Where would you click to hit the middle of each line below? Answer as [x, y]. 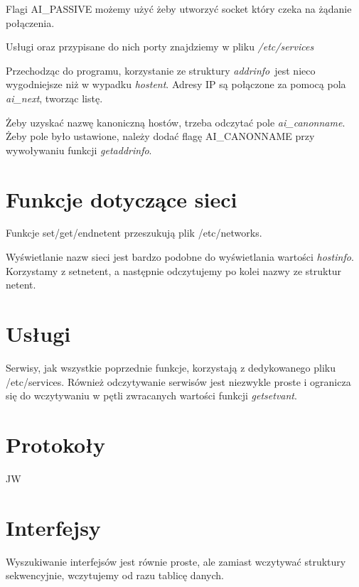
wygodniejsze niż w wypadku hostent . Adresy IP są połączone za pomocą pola [176, 84]
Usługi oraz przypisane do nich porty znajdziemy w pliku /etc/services [160, 47]
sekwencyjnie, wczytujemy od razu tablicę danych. [115, 575]
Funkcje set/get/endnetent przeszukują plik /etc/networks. [134, 233]
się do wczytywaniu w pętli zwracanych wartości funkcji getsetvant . [151, 395]
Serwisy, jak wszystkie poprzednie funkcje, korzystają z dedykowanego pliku [171, 367]
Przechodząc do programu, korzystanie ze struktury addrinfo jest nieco [161, 70]
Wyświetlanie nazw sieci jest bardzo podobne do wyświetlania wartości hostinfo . [180, 257]
